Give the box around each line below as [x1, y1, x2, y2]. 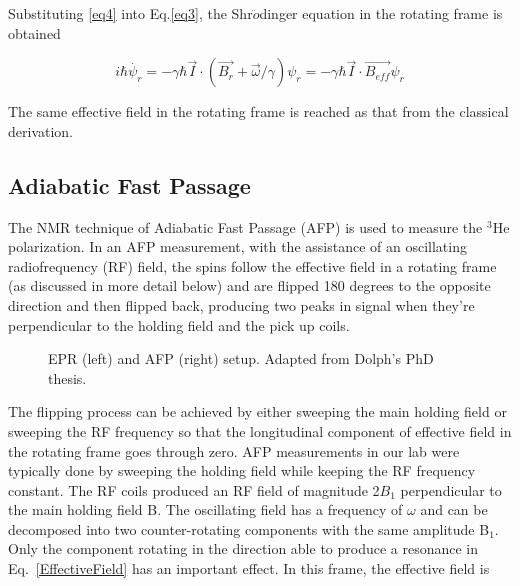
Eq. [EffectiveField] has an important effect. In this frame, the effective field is [8, 558, 490, 579]
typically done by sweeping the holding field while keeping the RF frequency [8, 460, 476, 481]
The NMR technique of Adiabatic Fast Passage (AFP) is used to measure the [8, 216, 483, 237]
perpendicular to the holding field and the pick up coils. [8, 314, 350, 335]
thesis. [48, 367, 87, 388]
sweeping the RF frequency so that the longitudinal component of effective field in [8, 420, 512, 441]
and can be [420, 499, 488, 520]
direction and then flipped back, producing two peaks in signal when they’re [8, 294, 475, 315]
